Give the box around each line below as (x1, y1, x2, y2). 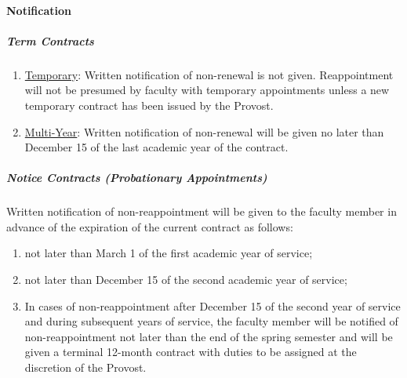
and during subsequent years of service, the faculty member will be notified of (24, 313, 398, 329)
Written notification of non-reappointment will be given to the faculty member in (6, 203, 397, 220)
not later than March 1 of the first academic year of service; (24, 245, 313, 261)
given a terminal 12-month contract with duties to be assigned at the (24, 343, 357, 360)
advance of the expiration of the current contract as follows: (6, 218, 293, 234)
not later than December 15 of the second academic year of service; (24, 271, 347, 288)
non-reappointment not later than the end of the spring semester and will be (24, 328, 393, 344)
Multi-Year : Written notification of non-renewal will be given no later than (24, 123, 384, 140)
